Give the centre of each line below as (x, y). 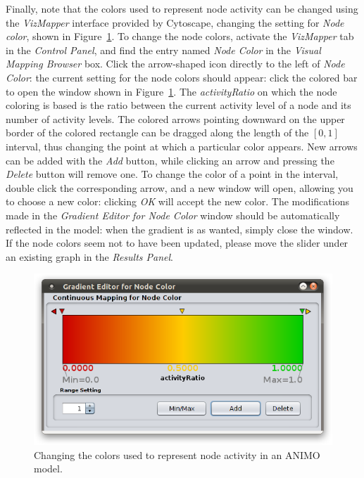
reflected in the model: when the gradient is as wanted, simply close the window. (180, 229)
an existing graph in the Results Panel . (90, 256)
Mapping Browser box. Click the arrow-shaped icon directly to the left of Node (175, 64)
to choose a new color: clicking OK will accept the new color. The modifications (177, 201)
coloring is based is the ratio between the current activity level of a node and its (178, 105)
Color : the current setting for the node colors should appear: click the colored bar (182, 77)
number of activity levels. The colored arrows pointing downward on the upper (175, 118)
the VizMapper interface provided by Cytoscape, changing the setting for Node (175, 22)
